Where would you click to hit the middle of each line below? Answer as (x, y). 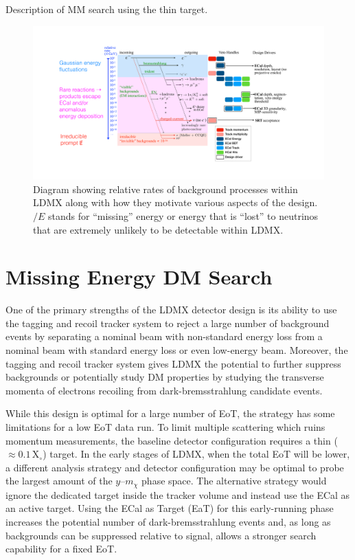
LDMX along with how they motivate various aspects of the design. (175, 202)
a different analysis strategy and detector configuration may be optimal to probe (175, 467)
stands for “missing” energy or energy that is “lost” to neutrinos (183, 215)
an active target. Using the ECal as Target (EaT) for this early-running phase (170, 508)
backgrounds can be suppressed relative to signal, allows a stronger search (161, 535)
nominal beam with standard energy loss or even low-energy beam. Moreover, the (177, 350)
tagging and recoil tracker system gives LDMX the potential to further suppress (173, 363)
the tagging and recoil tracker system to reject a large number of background (168, 323)
